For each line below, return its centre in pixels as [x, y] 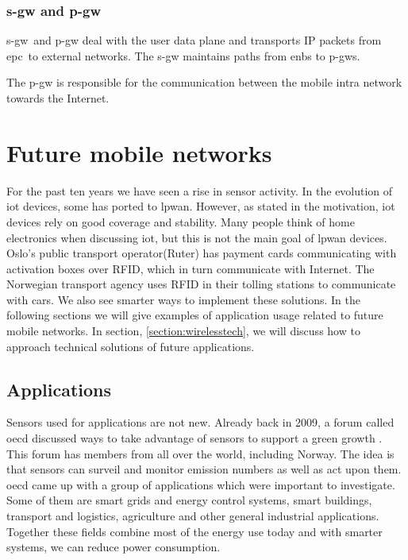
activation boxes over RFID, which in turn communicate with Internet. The [191, 268]
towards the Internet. [58, 98]
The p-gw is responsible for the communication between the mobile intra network [204, 82]
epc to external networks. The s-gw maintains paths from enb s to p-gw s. [183, 55]
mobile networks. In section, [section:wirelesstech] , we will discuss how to [183, 331]
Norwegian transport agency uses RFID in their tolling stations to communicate [201, 284]
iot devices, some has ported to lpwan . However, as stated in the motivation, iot [201, 206]
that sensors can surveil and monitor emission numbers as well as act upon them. [204, 469]
